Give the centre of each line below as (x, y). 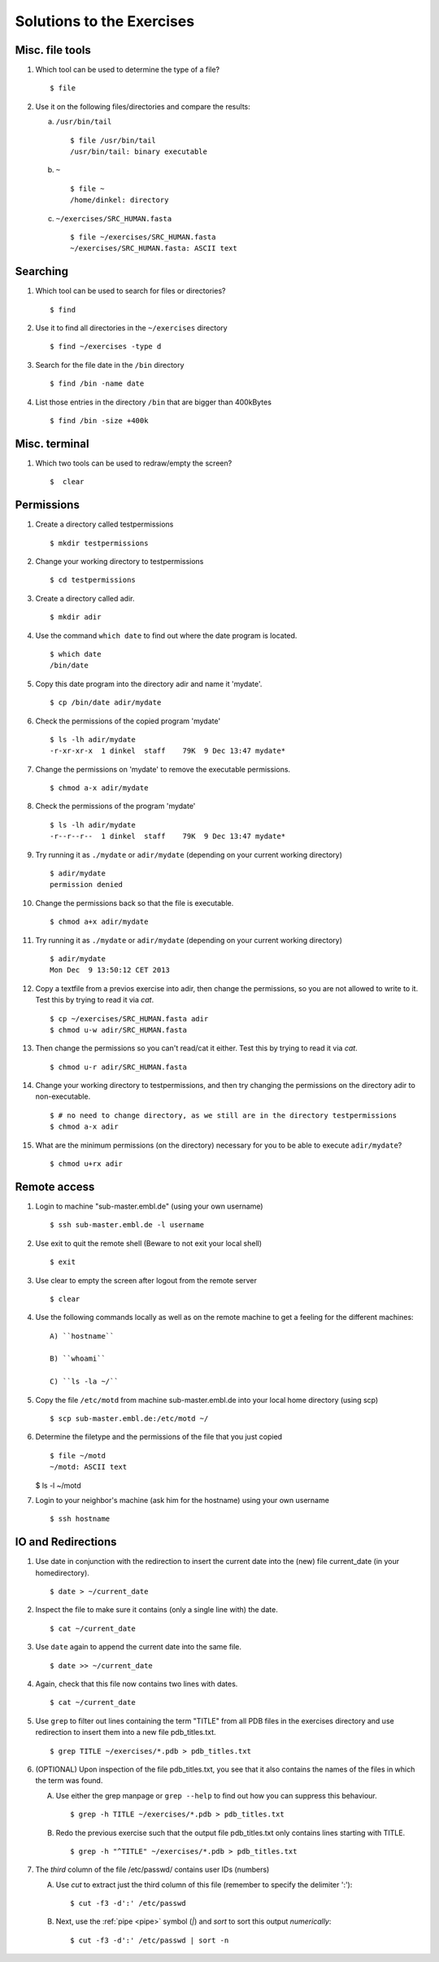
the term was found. (69, 1781)
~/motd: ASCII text (89, 1467)
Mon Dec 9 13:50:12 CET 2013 (110, 970)
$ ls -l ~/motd (58, 1485)
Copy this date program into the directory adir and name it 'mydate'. (149, 684)
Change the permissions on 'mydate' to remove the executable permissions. (163, 769)
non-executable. (63, 1097)
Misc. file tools (53, 50)
